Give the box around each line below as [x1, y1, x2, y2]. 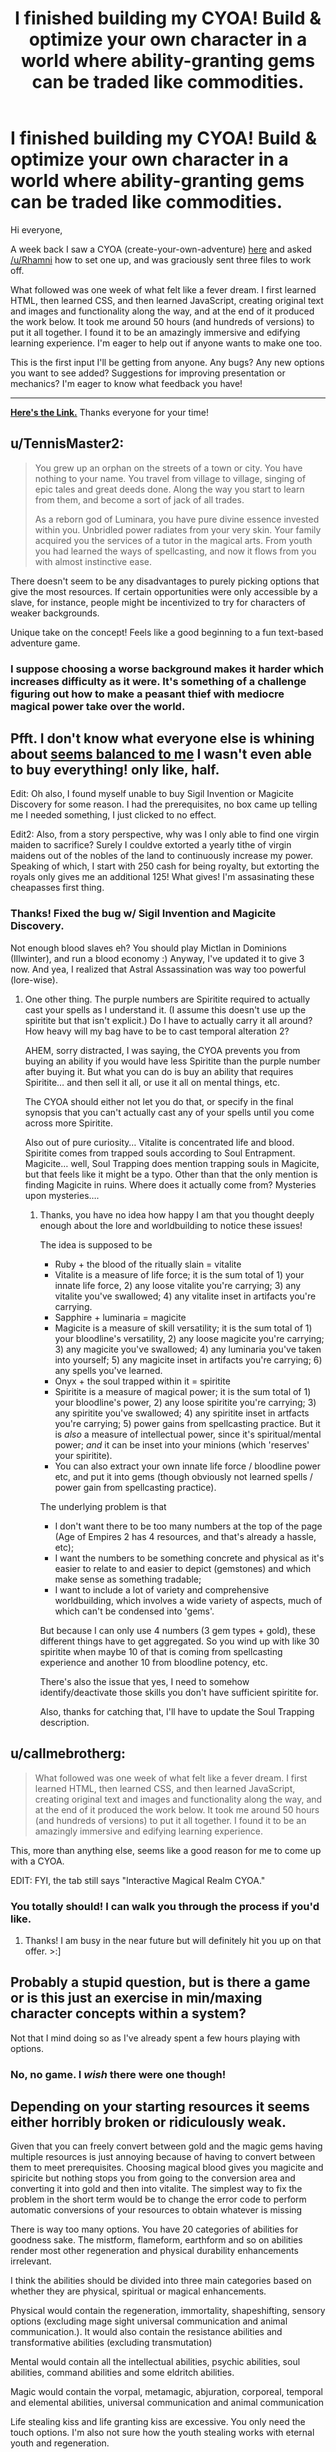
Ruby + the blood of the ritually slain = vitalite [54, 1258, 242, 1270]
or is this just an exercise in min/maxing [10, 1990, 263, 2007]
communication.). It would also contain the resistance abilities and [10, 2326, 283, 2338]
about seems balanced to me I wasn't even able [10, 746, 312, 763]
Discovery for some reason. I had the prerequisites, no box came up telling [10, 798, 318, 811]
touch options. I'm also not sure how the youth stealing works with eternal [10, 2427, 315, 2439]
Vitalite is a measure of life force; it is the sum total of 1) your [54, 1268, 305, 1281]
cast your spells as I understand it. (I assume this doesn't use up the [24, 1003, 307, 1016]
